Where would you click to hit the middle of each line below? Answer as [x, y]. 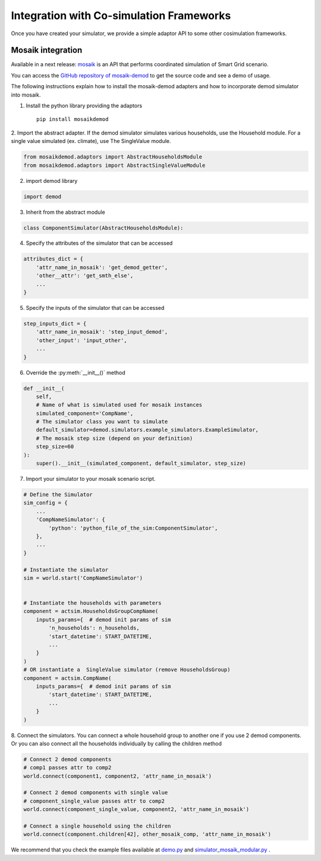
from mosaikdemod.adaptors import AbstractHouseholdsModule [113, 157]
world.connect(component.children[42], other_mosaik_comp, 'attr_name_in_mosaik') [147, 834]
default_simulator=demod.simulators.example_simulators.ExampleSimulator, [147, 430]
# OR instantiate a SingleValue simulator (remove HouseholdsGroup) [127, 670]
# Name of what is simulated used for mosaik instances [119, 405]
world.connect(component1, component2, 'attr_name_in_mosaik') [118, 776]
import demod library [52, 181]
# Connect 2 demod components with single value [96, 793]
